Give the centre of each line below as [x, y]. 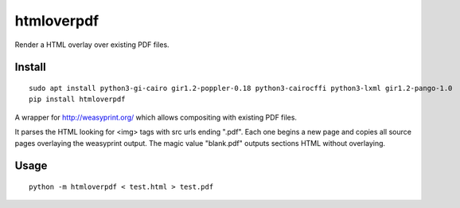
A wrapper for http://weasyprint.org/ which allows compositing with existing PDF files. [156, 117]
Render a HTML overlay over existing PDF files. [92, 45]
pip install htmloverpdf [77, 99]
